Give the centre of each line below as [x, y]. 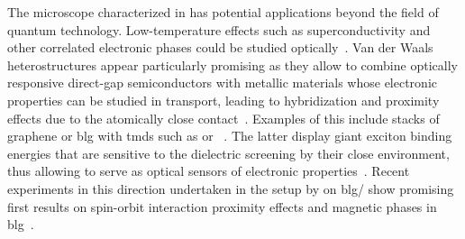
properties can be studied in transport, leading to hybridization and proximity [223, 100]
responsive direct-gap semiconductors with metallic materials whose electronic [222, 83]
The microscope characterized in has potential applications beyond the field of [223, 12]
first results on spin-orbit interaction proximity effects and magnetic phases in [222, 206]
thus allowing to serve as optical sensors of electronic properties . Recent [209, 171]
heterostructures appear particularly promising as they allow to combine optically [232, 64]
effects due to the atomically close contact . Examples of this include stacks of [223, 118]
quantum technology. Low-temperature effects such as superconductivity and [219, 29]
